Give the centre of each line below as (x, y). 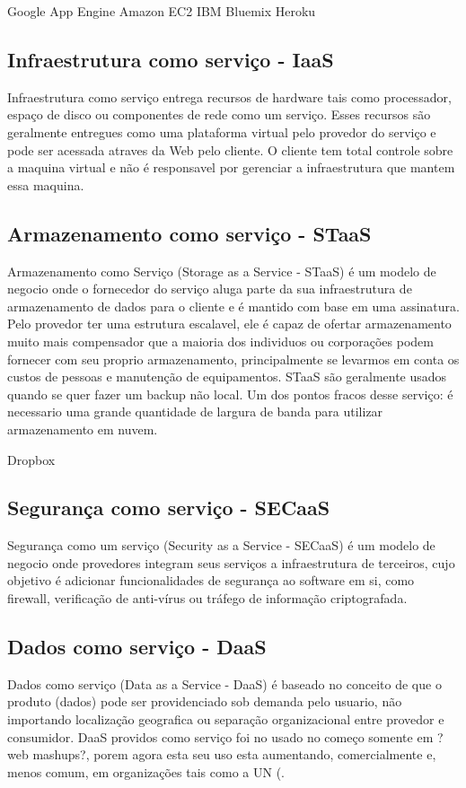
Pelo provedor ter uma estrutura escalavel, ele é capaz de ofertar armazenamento (229, 324)
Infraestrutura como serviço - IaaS (171, 59)
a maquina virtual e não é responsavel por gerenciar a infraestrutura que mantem (231, 167)
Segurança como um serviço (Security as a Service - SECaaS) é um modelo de (221, 545)
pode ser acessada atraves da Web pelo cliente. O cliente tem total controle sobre (230, 149)
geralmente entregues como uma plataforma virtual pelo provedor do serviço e (222, 131)
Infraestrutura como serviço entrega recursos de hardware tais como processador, (229, 96)
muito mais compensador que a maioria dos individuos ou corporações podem (220, 341)
